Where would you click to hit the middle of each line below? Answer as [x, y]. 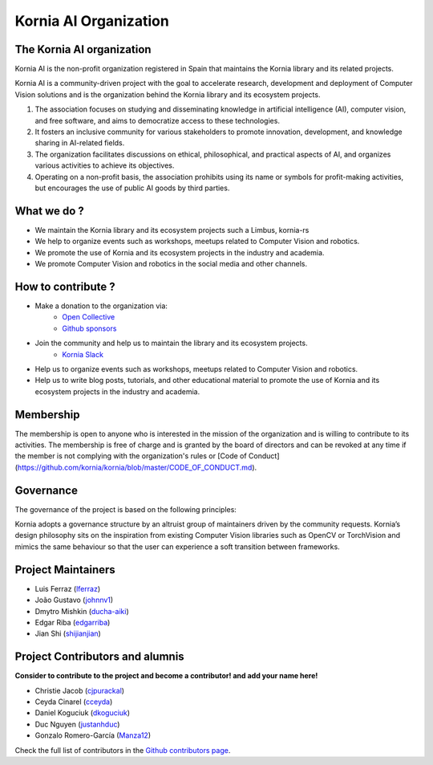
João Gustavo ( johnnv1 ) [74, 600]
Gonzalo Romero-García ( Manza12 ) [93, 735]
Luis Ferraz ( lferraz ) [67, 588]
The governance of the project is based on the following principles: [125, 509]
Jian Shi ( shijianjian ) [68, 633]
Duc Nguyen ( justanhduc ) [77, 724]
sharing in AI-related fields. [80, 143]
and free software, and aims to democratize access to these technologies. [158, 120]
